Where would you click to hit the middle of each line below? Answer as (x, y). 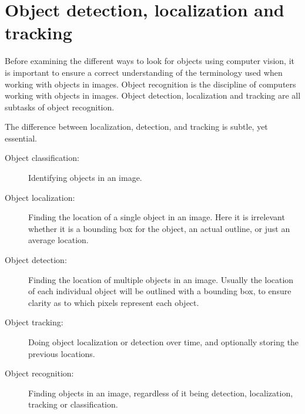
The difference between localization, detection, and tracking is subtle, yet (136, 127)
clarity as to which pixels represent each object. (114, 302)
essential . (21, 138)
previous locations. (62, 353)
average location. (58, 240)
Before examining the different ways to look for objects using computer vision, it (150, 61)
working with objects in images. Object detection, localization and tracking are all (153, 95)
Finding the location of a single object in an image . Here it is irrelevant (157, 217)
